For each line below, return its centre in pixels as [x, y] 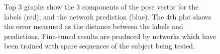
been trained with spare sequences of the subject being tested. [100, 46]
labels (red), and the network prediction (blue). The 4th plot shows [108, 16]
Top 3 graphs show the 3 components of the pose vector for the [101, 6]
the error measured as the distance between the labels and [94, 26]
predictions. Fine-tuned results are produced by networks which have [110, 36]
